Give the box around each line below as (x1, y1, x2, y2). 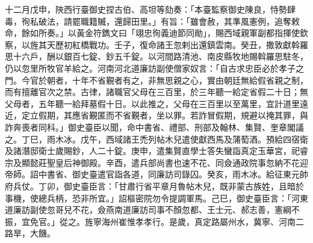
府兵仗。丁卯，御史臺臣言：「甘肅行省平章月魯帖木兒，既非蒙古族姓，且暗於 (5, 179, 304, 192)
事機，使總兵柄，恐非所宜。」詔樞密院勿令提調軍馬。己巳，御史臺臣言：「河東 (5, 191, 308, 204)
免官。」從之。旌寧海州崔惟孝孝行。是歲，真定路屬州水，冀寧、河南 (29, 215, 296, 227)
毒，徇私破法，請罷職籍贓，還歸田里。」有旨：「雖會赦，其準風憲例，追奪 (5, 14, 291, 27)
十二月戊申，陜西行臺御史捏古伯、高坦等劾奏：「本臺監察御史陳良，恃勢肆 (5, 3, 296, 15)
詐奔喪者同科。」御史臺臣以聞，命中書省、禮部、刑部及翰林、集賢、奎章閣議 (5, 120, 304, 133)
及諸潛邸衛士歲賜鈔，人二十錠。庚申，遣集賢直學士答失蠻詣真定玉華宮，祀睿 (5, 144, 308, 157)
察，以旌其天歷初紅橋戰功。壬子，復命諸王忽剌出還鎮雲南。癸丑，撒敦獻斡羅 (5, 38, 308, 51)
